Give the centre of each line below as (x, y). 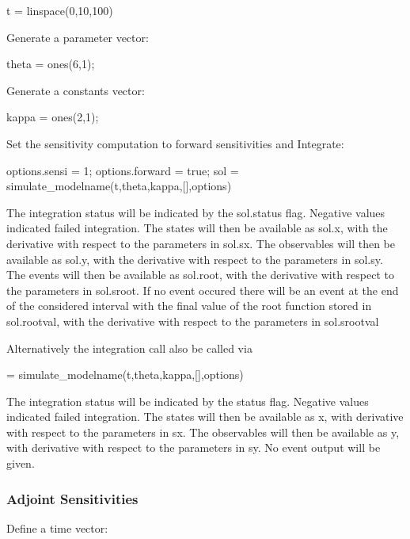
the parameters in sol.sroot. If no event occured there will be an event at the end (203, 290)
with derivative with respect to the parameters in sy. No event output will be (194, 447)
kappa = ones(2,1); (53, 117)
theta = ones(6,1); (51, 64)
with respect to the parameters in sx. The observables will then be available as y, (203, 432)
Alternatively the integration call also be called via (129, 348)
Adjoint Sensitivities (72, 498)
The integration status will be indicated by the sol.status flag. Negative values (196, 212)
